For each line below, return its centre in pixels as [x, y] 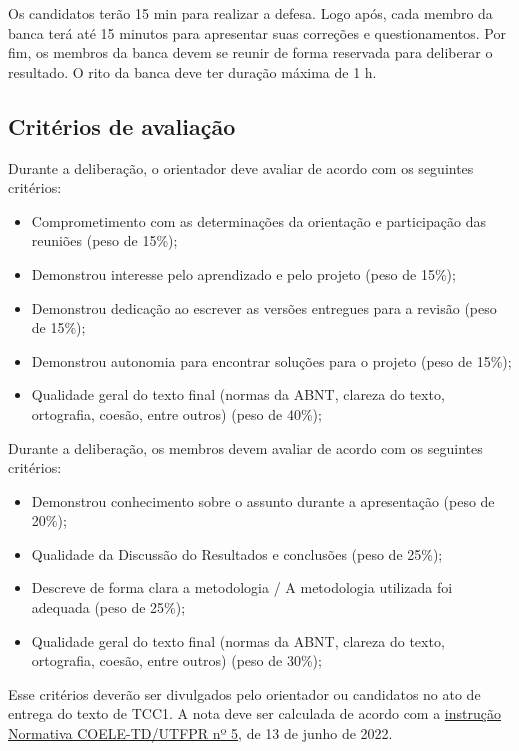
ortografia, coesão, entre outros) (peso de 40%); [176, 413]
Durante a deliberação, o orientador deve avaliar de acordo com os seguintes [241, 167]
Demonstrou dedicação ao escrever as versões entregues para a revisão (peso [264, 307]
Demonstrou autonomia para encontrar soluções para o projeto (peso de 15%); [271, 360]
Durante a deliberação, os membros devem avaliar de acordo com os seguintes [245, 447]
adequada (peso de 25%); [108, 607]
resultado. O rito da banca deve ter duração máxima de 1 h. [192, 71]
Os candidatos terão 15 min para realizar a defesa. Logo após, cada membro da [250, 13]
